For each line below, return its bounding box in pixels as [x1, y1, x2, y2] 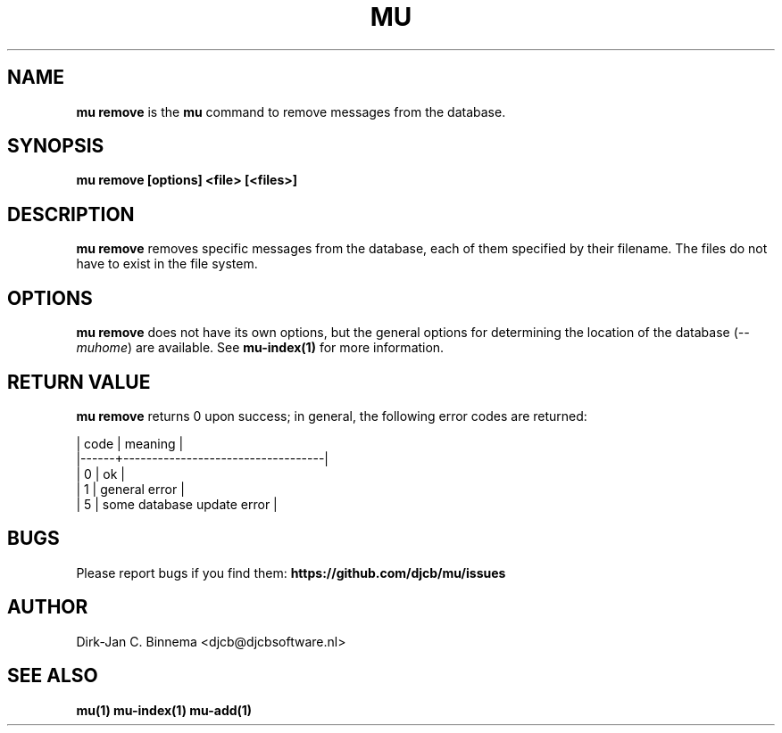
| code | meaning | [76, 435, 184, 451]
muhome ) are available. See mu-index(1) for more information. [76, 340, 445, 356]
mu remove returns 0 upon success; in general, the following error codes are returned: [76, 408, 587, 424]
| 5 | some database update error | [76, 496, 278, 512]
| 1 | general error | [76, 481, 185, 497]
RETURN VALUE [7, 370, 151, 393]
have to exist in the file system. [76, 256, 258, 272]
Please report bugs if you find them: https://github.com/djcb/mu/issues [76, 564, 506, 581]
